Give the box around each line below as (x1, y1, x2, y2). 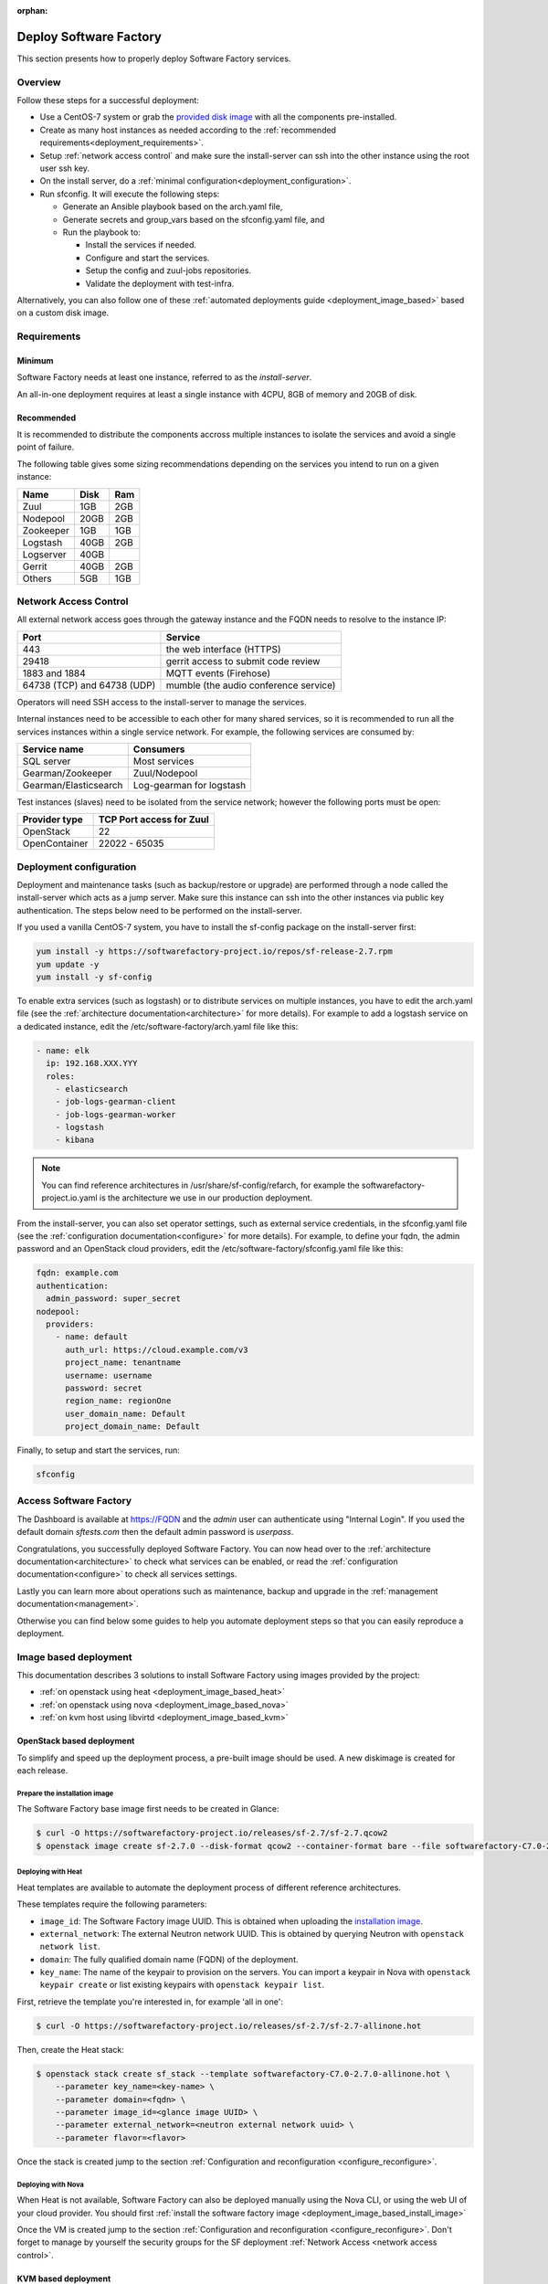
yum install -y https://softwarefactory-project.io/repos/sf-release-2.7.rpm (36, 946, 393, 957)
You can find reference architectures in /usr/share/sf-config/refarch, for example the (41, 1179, 360, 1190)
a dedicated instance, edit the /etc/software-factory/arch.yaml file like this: (16, 1020, 299, 1031)
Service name (22, 743, 84, 756)
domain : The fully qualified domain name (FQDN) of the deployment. (39, 1953, 299, 1964)
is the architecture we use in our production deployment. (99, 1192, 313, 1203)
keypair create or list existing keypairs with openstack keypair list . (39, 1979, 325, 1991)
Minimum (16, 354, 54, 365)
